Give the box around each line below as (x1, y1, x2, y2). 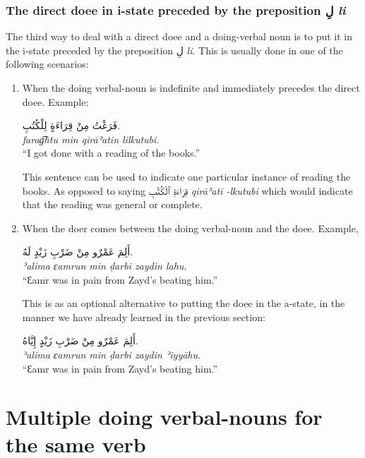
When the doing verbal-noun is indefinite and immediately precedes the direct (22, 80, 360, 95)
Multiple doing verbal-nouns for (6, 402, 323, 431)
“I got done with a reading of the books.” (22, 145, 201, 160)
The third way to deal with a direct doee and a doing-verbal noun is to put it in (6, 29, 352, 44)
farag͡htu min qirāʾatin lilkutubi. (22, 131, 160, 146)
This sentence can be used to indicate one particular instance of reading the (22, 169, 351, 183)
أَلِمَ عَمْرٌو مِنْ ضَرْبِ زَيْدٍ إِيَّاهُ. (22, 333, 138, 348)
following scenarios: (6, 56, 89, 71)
